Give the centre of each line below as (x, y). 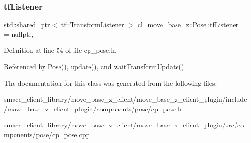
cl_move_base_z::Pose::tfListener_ (191, 24)
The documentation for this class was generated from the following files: (111, 83)
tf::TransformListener (93, 24)
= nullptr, (19, 34)
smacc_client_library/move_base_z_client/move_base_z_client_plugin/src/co (124, 125)
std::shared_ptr (27, 24)
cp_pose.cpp (71, 134)
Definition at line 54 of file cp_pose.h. (60, 50)
